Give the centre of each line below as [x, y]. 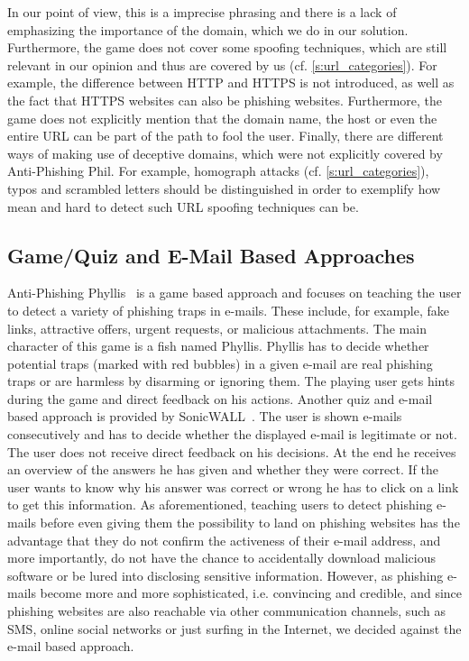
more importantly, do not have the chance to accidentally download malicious [221, 558]
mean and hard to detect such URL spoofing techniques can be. [183, 206]
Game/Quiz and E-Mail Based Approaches [211, 255]
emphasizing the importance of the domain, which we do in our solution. [208, 29]
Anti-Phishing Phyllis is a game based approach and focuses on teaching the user [234, 293]
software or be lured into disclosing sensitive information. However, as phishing [225, 575]
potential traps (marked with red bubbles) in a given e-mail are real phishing [220, 363]
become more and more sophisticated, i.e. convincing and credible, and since [251, 593]
